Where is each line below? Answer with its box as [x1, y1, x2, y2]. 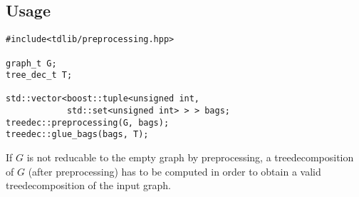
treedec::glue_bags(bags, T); [6, 129, 149, 140]
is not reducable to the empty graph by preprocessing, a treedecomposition [26, 150, 354, 165]
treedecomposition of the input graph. [6, 178, 171, 193]
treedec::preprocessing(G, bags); [6, 117, 170, 128]
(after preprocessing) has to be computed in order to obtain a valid [28, 163, 321, 178]
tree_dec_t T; [6, 70, 73, 81]
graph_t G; [6, 58, 57, 69]
